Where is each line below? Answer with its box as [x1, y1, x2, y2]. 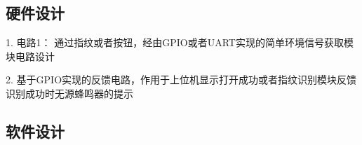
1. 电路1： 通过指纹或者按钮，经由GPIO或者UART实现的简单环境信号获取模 [6, 35, 354, 50]
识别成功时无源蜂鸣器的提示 [6, 85, 133, 100]
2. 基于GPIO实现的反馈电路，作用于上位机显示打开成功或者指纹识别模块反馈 [6, 72, 357, 87]
